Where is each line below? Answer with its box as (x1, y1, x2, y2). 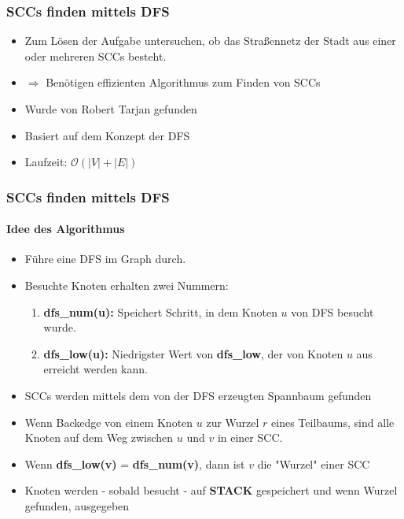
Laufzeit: (24, 154, 68, 170)
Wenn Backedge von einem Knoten (24, 413, 193, 430)
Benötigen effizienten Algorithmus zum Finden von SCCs (46, 74, 321, 91)
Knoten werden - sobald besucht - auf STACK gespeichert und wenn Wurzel (24, 482, 398, 499)
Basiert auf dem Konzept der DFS (24, 127, 190, 143)
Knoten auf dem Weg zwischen (24, 429, 174, 446)
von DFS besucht (291, 303, 374, 320)
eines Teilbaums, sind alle (271, 413, 395, 430)
